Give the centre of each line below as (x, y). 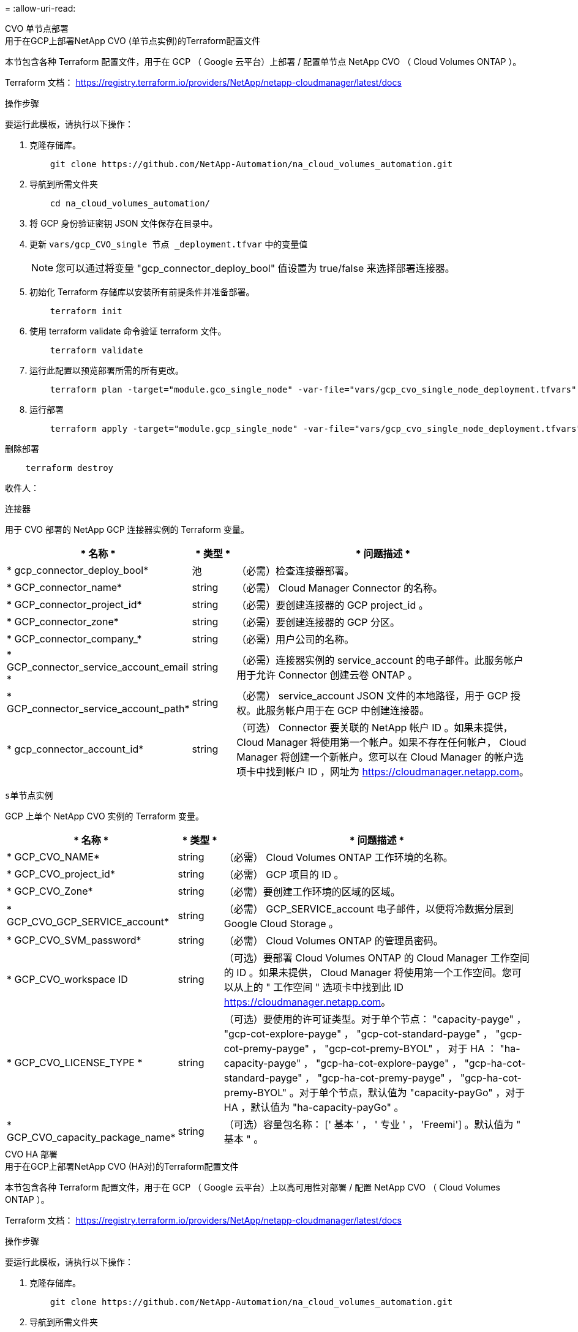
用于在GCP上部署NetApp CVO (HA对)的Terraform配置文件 (122, 1166)
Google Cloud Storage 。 (281, 924)
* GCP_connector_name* (65, 587)
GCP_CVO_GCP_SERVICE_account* (88, 922)
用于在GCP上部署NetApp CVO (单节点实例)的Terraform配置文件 (133, 41)
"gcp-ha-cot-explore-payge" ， (389, 1063)
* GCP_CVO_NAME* (54, 857)
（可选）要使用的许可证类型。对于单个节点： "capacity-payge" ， (375, 1019)
